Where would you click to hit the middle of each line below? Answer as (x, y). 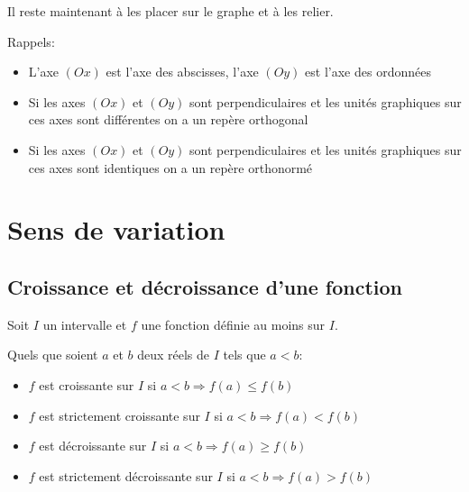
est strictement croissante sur (120, 415)
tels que (244, 355)
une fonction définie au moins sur (233, 324)
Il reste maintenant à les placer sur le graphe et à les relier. (170, 11)
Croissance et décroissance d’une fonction (205, 286)
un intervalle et (85, 324)
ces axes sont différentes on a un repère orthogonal (168, 119)
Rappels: (31, 41)
